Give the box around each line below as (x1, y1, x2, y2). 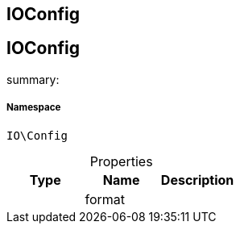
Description (160, 171, 234, 188)
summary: (6, 72, 60, 86)
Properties (89, 153, 153, 169)
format (85, 190, 125, 207)
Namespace (6, 102, 61, 114)
